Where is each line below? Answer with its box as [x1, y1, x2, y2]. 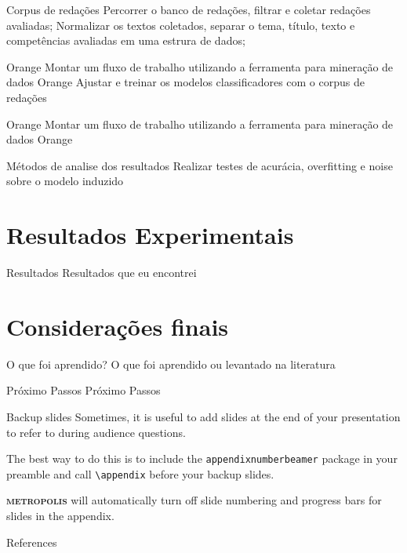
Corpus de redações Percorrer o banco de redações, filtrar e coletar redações [6, 2, 371, 17]
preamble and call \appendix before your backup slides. [6, 465, 274, 482]
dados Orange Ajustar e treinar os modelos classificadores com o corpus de [6, 74, 365, 90]
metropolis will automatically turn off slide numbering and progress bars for [6, 492, 382, 508]
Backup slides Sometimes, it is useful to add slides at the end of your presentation [6, 408, 401, 424]
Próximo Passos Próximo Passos [6, 382, 161, 398]
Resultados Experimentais [6, 219, 294, 251]
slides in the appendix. [6, 508, 114, 524]
